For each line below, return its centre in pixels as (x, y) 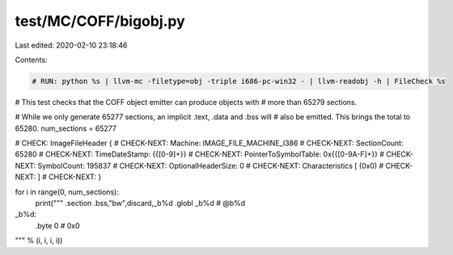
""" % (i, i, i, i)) (39, 240)
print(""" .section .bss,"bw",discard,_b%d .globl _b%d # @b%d (140, 203)
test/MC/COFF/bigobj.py (100, 21)
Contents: (31, 60)
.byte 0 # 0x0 (57, 225)
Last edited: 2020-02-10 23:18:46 (71, 45)
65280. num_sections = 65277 (66, 128)
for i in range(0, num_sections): (67, 192)
